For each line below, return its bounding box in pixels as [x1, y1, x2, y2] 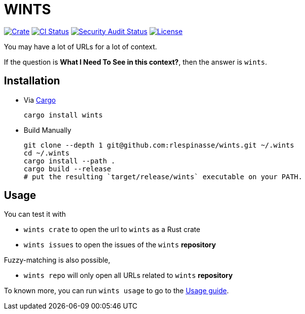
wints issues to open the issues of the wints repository [24, 240, 216, 249]
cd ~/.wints [24, 149, 70, 157]
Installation [4, 75, 60, 87]
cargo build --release [24, 164, 112, 173]
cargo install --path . [24, 157, 115, 165]
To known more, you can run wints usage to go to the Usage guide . [4, 286, 229, 295]
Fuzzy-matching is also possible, [4, 256, 111, 265]
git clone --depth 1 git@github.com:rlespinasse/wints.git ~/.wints [24, 141, 294, 149]
